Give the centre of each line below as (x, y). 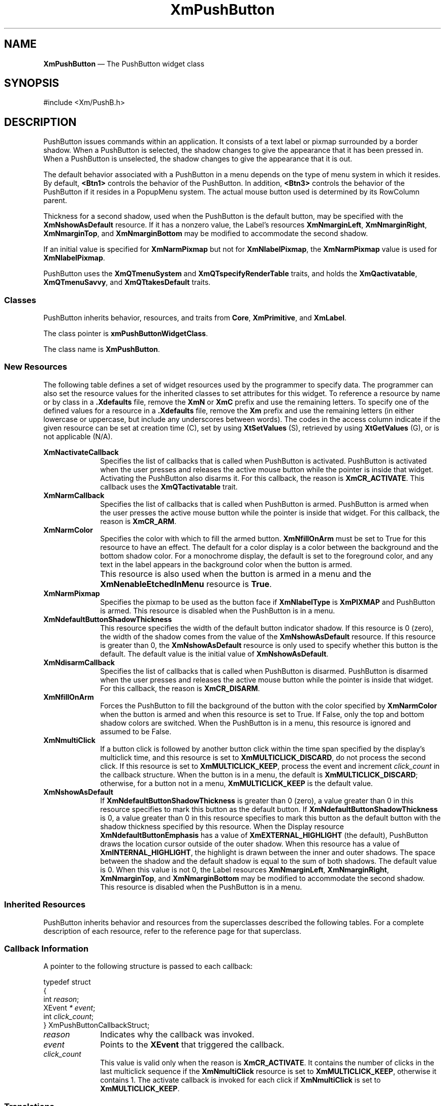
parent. (55, 201)
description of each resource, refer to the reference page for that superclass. (172, 931)
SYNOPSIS (32, 83)
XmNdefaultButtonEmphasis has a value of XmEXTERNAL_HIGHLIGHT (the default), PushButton (264, 835)
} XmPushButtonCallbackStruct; (97, 1025)
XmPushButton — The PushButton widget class (124, 63)
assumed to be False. (136, 731)
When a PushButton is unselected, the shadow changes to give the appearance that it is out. (198, 159)
